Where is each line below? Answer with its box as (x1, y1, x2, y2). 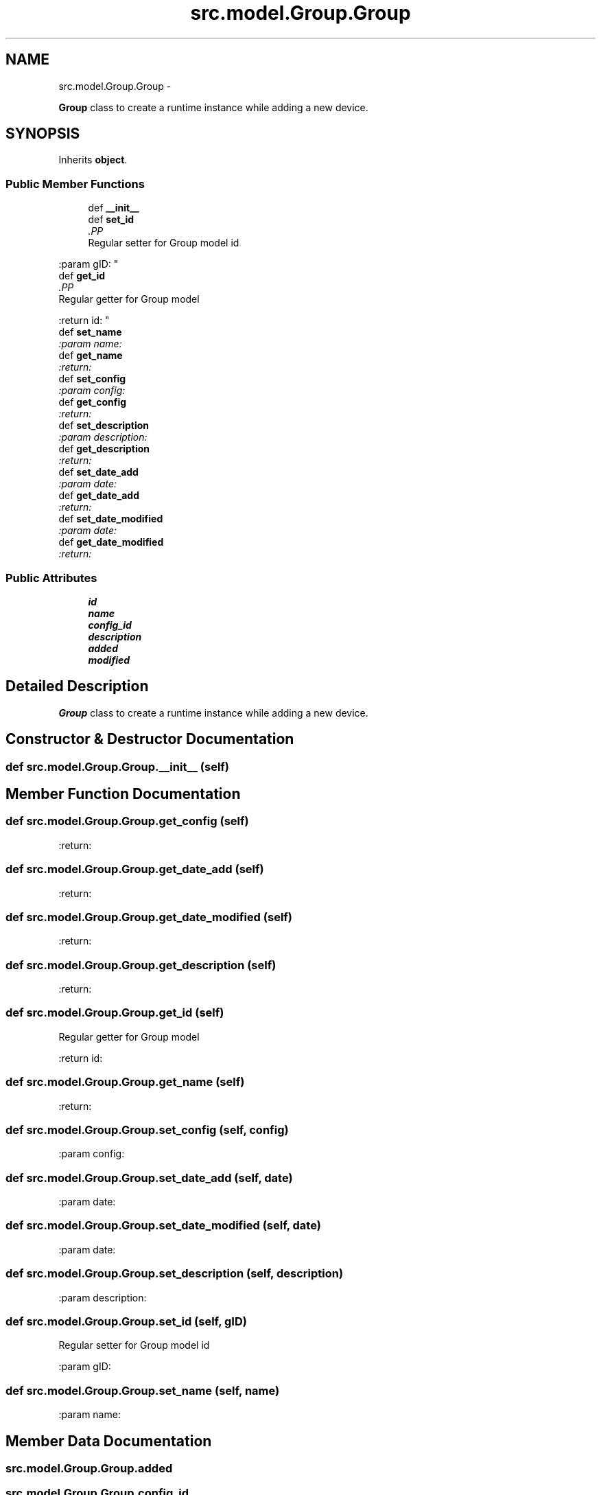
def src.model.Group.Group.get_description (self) (5, 958, 276, 972)
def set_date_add (58, 466, 139, 478)
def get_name (58, 349, 123, 362)
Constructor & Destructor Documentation (5, 730, 294, 748)
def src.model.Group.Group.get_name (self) (5, 1075, 245, 1089)
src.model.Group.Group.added (5, 1461, 173, 1475)
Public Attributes (5, 570, 97, 585)
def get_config (58, 396, 127, 408)
